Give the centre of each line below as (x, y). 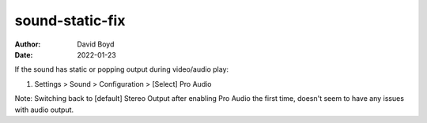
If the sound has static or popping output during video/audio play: (122, 69)
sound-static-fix (70, 20)
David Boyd (96, 44)
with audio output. (44, 110)
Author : (28, 44)
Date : (24, 54)
